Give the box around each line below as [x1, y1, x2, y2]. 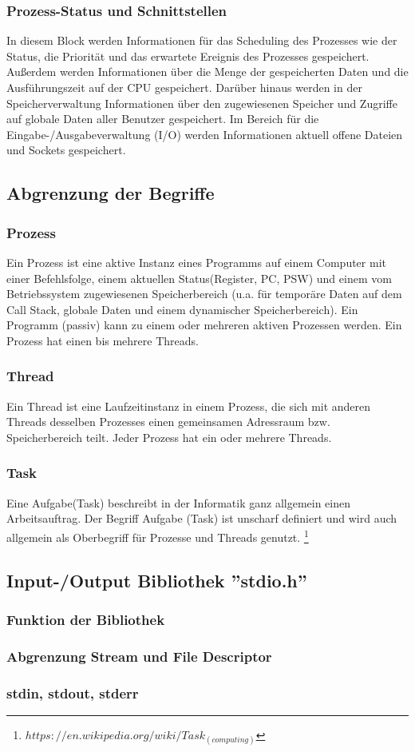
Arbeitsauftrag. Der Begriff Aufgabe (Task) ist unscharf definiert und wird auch [6, 510, 397, 527]
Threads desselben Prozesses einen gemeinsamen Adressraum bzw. [6, 413, 330, 430]
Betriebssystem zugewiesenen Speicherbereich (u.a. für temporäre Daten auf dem [6, 285, 402, 302]
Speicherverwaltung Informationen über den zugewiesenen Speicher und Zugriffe [6, 94, 397, 111]
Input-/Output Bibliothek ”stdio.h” [6, 567, 307, 592]
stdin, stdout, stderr [6, 682, 139, 702]
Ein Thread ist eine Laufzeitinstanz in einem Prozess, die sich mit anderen [6, 397, 371, 414]
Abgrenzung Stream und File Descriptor [6, 646, 272, 666]
